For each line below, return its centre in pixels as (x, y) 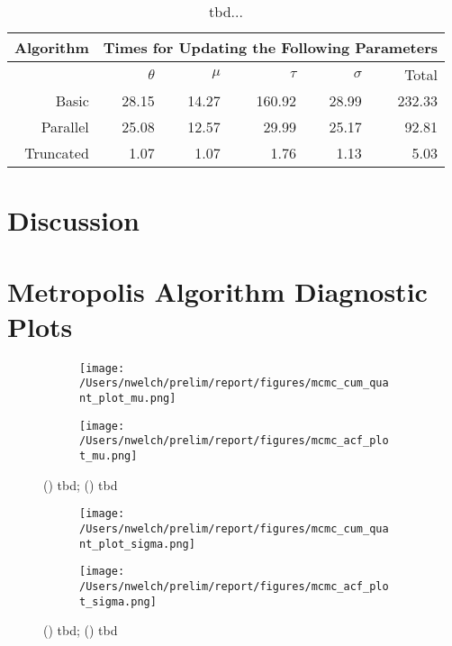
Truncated (57, 153)
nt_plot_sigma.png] (137, 544)
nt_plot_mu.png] (128, 398)
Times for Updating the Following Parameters (271, 47)
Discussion (73, 220)
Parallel (65, 127)
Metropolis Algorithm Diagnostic (217, 291)
